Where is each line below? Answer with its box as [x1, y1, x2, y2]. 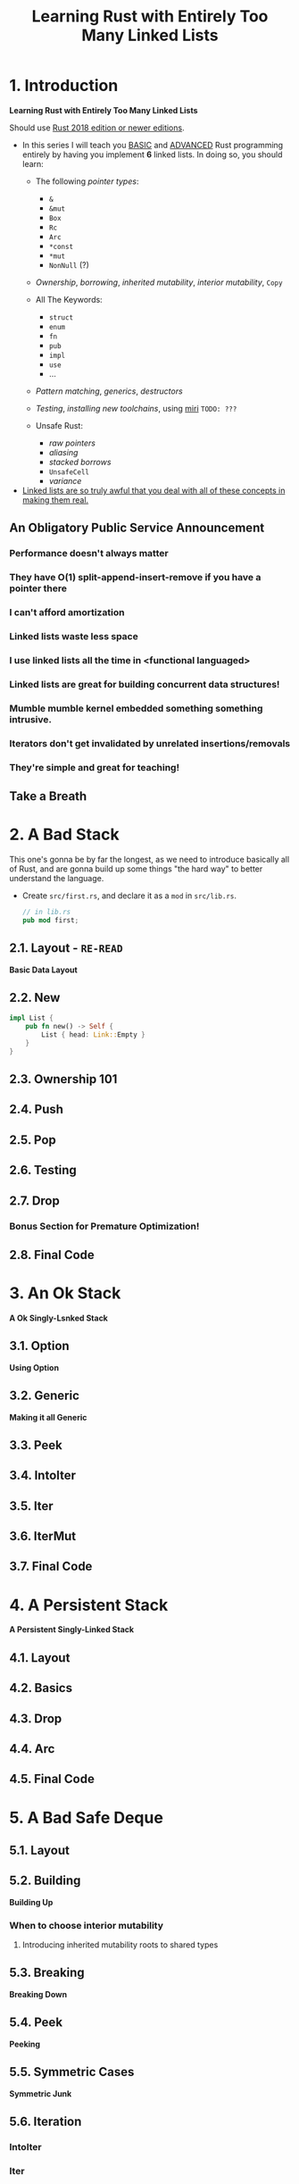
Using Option [9, 1362, 60, 1372]
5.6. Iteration [9, 2113, 82, 2129]
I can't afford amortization [9, 606, 125, 619]
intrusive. [9, 713, 52, 725]
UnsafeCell [48, 467, 89, 477]
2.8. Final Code [9, 1247, 96, 1263]
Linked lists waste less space [9, 630, 138, 643]
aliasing [48, 446, 79, 457]
